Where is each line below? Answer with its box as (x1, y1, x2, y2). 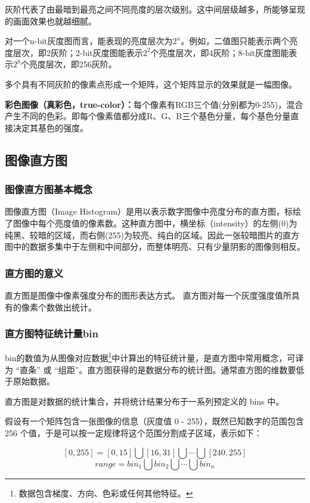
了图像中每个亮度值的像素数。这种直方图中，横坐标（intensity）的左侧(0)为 (5, 216, 297, 229)
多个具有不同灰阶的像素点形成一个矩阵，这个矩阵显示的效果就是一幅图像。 (5, 77, 297, 90)
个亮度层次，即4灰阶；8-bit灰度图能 (150, 46, 289, 58)
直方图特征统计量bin (5, 326, 99, 341)
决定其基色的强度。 (13, 121, 88, 133)
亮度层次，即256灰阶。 (29, 58, 117, 70)
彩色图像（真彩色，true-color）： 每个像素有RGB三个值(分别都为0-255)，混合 (5, 98, 303, 110)
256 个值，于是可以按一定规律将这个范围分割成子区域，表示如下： (5, 426, 262, 439)
